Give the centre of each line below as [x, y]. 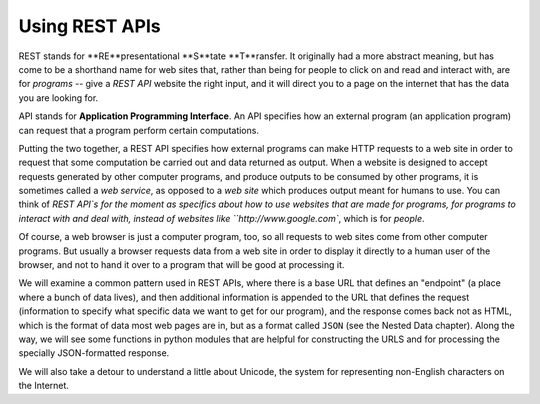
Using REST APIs [89, 26]
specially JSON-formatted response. [94, 353]
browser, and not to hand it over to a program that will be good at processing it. [181, 265]
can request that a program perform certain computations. [139, 130]
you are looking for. [58, 97]
